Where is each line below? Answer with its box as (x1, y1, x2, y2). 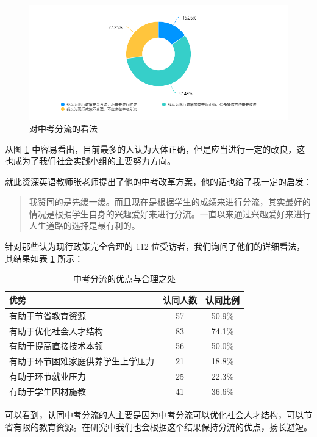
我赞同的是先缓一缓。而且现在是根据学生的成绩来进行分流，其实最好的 (29, 195, 311, 208)
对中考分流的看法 (29, 121, 98, 134)
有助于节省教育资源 (9, 309, 86, 322)
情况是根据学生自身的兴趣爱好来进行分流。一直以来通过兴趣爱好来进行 (29, 207, 311, 220)
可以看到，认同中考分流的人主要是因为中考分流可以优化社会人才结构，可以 (5, 408, 304, 421)
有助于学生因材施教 (9, 385, 86, 397)
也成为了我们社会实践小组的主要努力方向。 (5, 154, 176, 167)
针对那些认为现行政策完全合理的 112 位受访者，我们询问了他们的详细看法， (5, 240, 305, 253)
